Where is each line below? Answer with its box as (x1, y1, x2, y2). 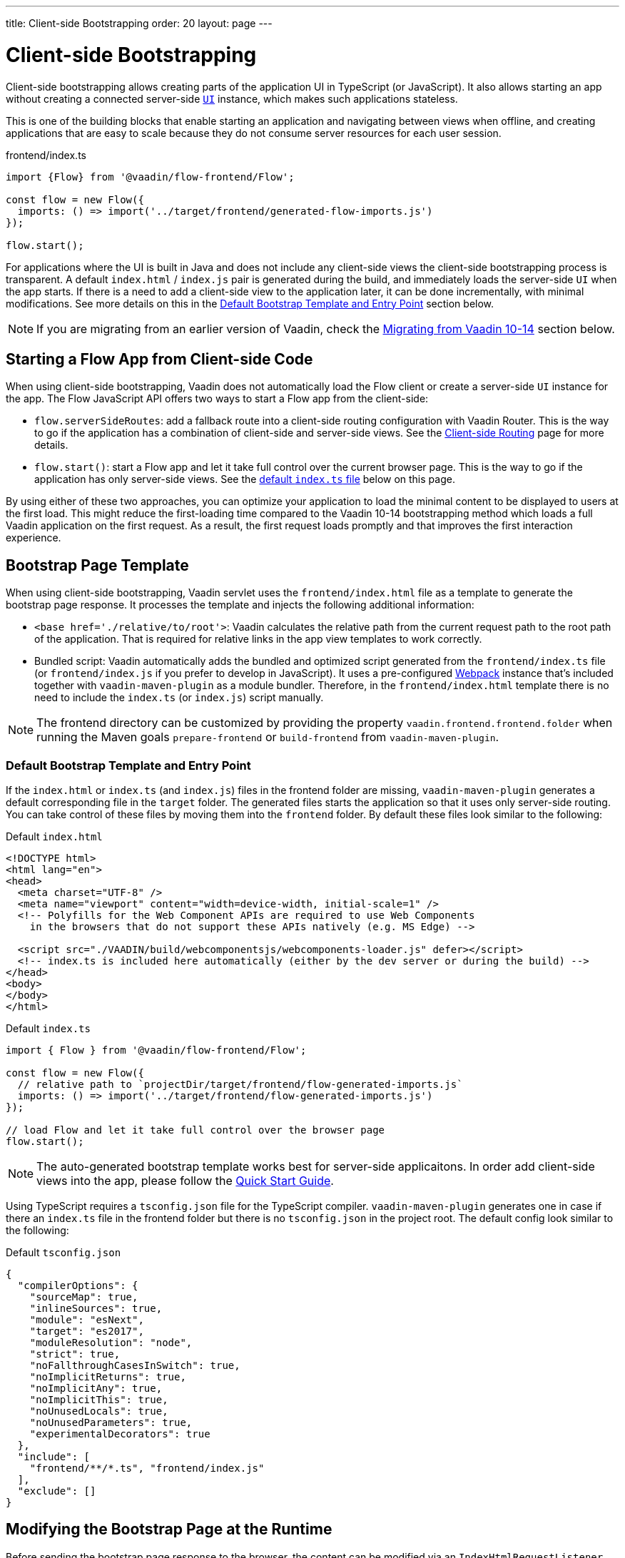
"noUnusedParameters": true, (29, 1416, 193, 1428)
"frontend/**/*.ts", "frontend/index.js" (29, 1462, 265, 1474)
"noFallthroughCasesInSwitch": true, (29, 1359, 240, 1371)
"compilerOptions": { (17, 1279, 138, 1291)
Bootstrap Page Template (6, 556, 189, 574)
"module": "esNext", (29, 1313, 144, 1325)
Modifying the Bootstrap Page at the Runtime (6, 1520, 332, 1539)
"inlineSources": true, (29, 1302, 163, 1314)
